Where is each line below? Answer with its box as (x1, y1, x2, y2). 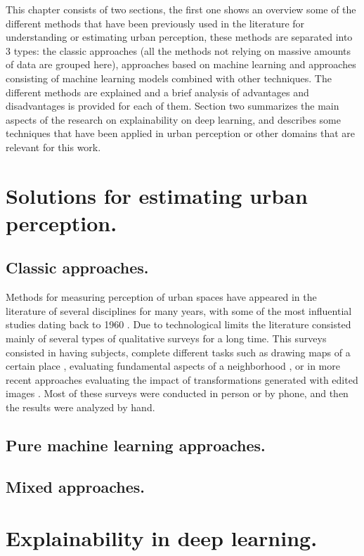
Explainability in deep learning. (6, 524, 318, 552)
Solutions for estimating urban (6, 181, 308, 209)
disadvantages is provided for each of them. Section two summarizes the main (6, 98, 339, 113)
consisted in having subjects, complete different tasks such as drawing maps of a (6, 344, 351, 359)
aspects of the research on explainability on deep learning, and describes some (6, 112, 341, 127)
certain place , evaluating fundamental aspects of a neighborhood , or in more (6, 358, 340, 373)
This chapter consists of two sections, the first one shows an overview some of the (6, 2, 356, 16)
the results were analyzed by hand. (6, 400, 155, 415)
